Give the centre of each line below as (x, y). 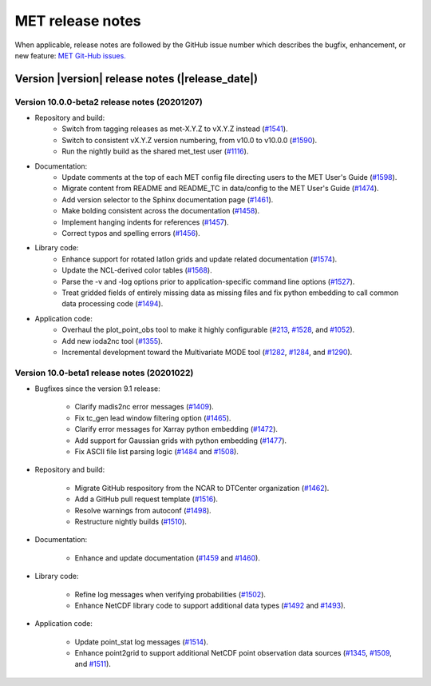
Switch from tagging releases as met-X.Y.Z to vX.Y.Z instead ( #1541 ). (175, 129)
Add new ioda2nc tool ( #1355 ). (112, 341)
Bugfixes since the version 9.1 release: (98, 389)
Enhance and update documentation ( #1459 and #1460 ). (168, 558)
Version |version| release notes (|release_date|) (136, 79)
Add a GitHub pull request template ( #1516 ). (146, 499)
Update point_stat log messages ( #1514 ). (142, 642)
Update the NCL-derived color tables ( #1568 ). (137, 270)
